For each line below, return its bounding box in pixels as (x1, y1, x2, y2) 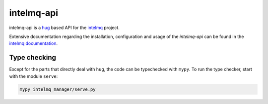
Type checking (9, 53, 57, 62)
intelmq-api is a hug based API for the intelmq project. (9, 25, 120, 31)
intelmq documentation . (9, 40, 58, 46)
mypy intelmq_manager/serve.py (19, 86, 96, 92)
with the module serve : (9, 73, 58, 79)
